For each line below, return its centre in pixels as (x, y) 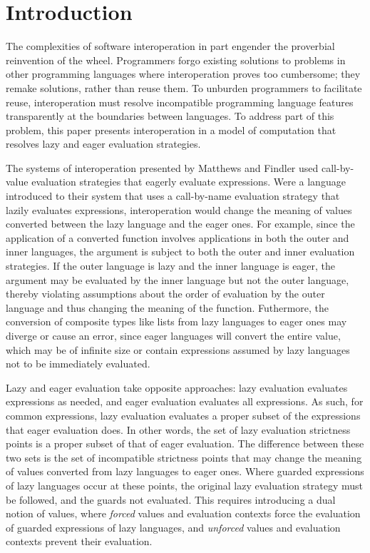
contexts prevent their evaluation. (79, 541)
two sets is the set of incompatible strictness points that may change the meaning (184, 457)
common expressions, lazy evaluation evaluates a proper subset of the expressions (183, 415)
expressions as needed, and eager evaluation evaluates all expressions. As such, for (185, 401)
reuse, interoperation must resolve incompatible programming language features (180, 102)
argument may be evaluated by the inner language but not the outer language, (178, 279)
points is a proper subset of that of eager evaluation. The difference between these (185, 443)
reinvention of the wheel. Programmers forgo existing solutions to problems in (176, 60)
